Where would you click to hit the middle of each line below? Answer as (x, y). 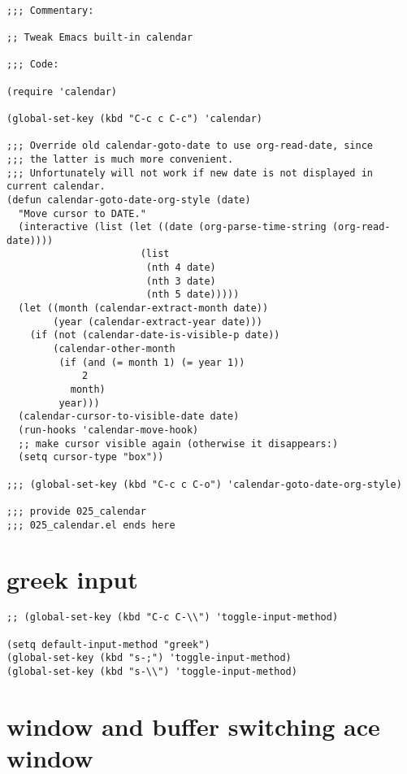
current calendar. (56, 187)
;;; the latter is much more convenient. (120, 159)
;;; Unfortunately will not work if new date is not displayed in (190, 173)
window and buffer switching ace (193, 726)
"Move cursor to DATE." (82, 213)
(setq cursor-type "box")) (91, 457)
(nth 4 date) (181, 268)
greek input (72, 579)
